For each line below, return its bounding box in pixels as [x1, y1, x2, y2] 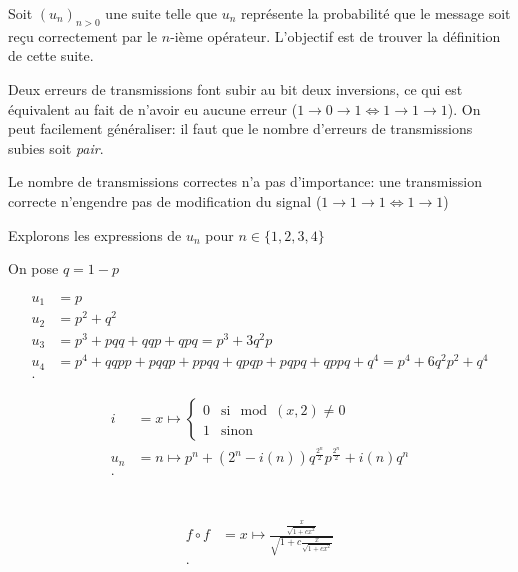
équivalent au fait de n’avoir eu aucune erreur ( [8, 98, 298, 119]
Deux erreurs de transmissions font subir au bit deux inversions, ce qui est [8, 78, 463, 99]
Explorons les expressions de [8, 224, 182, 245]
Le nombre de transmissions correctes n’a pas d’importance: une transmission [8, 171, 482, 192]
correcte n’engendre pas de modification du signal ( [8, 190, 322, 211]
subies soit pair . [8, 137, 104, 158]
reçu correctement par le [8, 25, 158, 46]
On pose [8, 258, 59, 279]
